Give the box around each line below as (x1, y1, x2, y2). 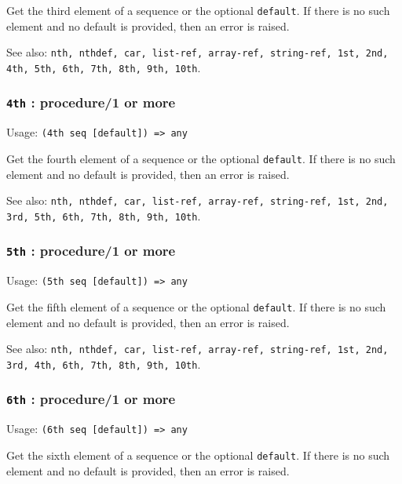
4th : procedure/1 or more (6, 93, 176, 112)
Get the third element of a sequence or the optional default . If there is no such (6, 2, 390, 18)
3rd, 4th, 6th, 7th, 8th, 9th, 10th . (6, 355, 201, 372)
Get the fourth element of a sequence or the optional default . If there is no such (6, 151, 396, 166)
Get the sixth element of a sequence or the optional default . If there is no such (6, 447, 390, 463)
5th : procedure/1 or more (6, 241, 176, 260)
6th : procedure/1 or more (6, 389, 176, 409)
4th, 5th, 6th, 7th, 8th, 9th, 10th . (6, 59, 201, 75)
